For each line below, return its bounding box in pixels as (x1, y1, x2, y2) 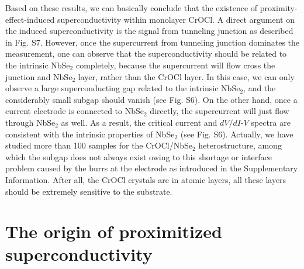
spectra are (251, 116, 291, 128)
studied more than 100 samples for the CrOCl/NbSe (5, 139, 193, 151)
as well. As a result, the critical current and (61, 116, 217, 128)
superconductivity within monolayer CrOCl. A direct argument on (57, 13, 295, 25)
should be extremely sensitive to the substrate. (5, 185, 172, 197)
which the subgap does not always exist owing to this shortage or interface (5, 150, 272, 163)
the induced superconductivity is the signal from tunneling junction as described (5, 25, 293, 37)
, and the (243, 82, 276, 94)
